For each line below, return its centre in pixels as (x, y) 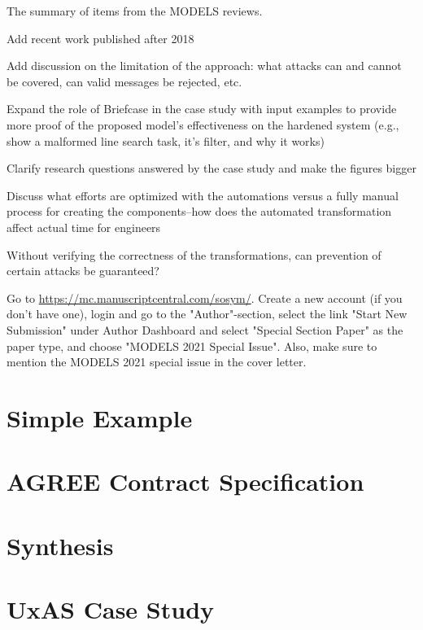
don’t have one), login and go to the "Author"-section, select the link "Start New (207, 314)
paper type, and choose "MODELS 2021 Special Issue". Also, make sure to (192, 346)
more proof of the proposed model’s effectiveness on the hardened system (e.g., (203, 124)
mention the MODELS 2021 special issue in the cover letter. (157, 362)
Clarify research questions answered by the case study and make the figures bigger (211, 168)
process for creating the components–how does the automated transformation (199, 211)
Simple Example (100, 417)
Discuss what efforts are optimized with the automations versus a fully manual (203, 195)
